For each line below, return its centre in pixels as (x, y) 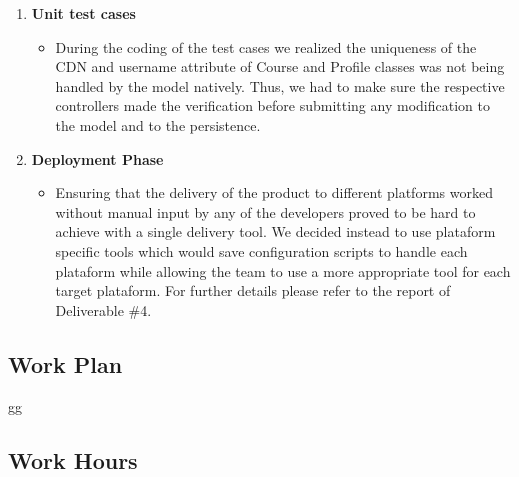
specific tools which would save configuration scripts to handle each (261, 250)
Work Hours (73, 459)
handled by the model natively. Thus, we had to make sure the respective (280, 85)
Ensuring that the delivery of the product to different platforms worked (274, 192)
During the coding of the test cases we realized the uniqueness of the (266, 46)
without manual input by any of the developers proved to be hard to (265, 211)
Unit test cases (83, 13)
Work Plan (65, 363)
